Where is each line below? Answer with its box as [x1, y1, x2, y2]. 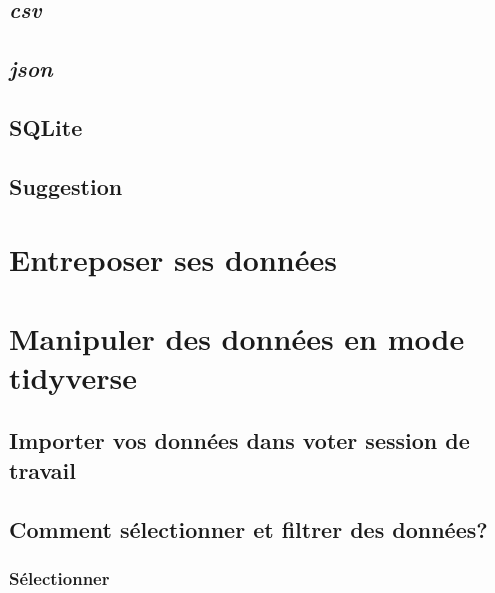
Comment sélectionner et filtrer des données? [9, 513, 488, 544]
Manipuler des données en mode [9, 317, 465, 358]
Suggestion [9, 170, 123, 201]
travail [9, 454, 76, 485]
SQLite [9, 111, 83, 142]
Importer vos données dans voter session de [9, 425, 470, 456]
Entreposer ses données [9, 239, 337, 280]
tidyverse [9, 356, 137, 397]
